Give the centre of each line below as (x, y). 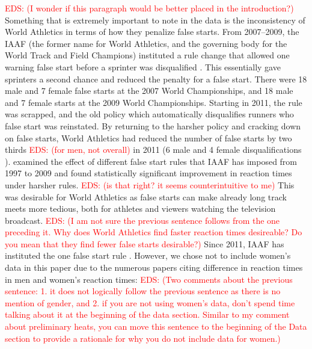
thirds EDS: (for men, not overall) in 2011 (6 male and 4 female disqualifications (153, 150)
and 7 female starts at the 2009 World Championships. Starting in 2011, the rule (154, 102)
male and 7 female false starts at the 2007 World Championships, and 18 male (149, 91)
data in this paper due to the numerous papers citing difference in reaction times (154, 267)
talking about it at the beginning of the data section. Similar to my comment (147, 314)
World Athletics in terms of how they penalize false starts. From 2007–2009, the (152, 32)
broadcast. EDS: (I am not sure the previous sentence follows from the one (142, 220)
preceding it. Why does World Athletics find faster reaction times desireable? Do (154, 232)
